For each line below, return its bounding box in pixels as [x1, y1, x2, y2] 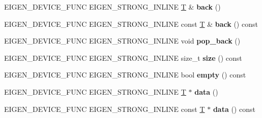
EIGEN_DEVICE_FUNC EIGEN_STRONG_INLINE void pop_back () [4, 35, 241, 46]
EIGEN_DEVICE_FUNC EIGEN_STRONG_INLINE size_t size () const [4, 52, 242, 63]
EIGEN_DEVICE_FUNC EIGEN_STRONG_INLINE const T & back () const [4, 18, 258, 29]
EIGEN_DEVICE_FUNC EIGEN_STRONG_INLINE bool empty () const [4, 69, 246, 80]
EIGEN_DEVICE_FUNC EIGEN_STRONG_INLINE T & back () [4, 2, 221, 12]
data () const [213, 103, 255, 114]
